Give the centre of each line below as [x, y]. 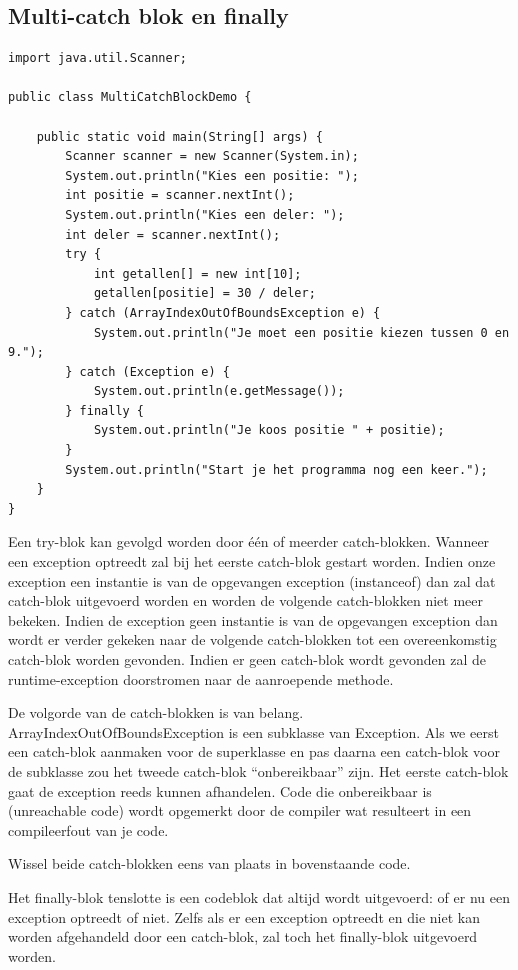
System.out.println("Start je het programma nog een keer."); [276, 469]
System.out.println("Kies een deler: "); [205, 214]
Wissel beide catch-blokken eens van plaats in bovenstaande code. [209, 863]
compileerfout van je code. [88, 829]
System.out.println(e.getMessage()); [219, 391]
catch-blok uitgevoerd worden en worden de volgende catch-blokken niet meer [245, 600]
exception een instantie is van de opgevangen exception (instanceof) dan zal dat [252, 580]
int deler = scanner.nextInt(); [173, 234]
